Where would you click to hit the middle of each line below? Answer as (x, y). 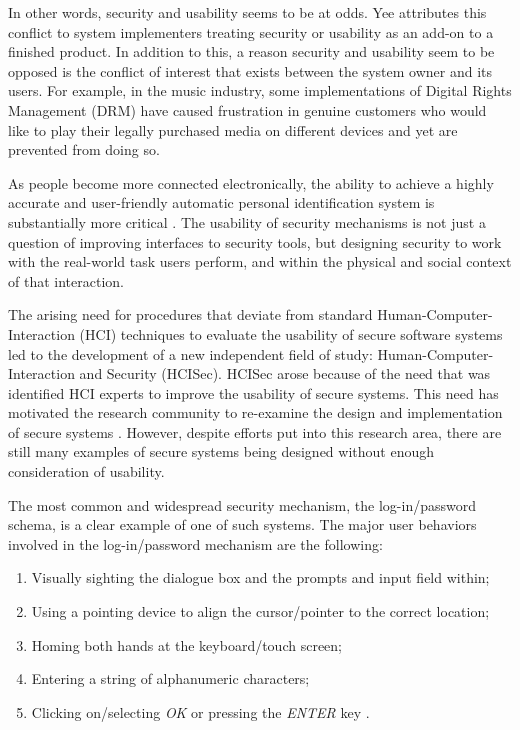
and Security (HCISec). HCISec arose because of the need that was (285, 373)
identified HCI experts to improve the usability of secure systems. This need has (253, 392)
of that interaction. (66, 280)
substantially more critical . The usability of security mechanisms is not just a (247, 221)
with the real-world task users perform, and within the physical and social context (260, 261)
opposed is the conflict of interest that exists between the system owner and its (250, 70)
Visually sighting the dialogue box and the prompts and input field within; (260, 577)
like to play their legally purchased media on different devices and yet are (233, 129)
